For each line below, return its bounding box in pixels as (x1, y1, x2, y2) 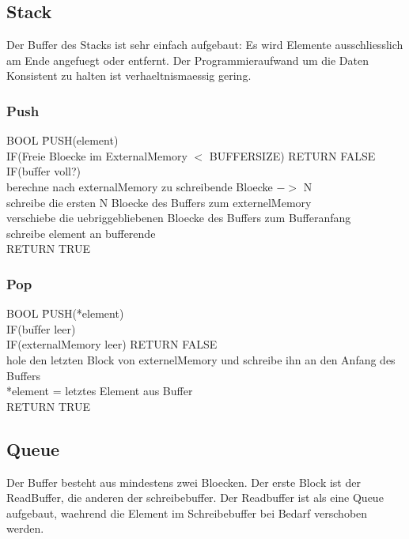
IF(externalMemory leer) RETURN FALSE (6, 336, 218, 352)
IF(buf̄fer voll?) (6, 163, 81, 179)
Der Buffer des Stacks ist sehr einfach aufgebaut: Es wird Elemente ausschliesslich (6, 36, 403, 53)
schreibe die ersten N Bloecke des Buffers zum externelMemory (6, 194, 312, 210)
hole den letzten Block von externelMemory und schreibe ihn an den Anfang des (6, 351, 396, 367)
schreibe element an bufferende (6, 224, 156, 241)
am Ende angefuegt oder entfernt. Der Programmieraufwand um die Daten (6, 51, 369, 68)
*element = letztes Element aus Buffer (6, 383, 193, 399)
